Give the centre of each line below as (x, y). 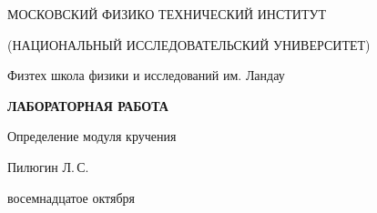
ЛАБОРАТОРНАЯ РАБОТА (88, 105)
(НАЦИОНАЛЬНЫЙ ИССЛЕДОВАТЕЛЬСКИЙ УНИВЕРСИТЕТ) (189, 44)
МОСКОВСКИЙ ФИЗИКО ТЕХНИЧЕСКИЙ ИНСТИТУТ (167, 14)
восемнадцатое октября (71, 197)
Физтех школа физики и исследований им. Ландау (146, 75)
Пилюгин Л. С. (48, 166)
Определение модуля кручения (92, 136)
